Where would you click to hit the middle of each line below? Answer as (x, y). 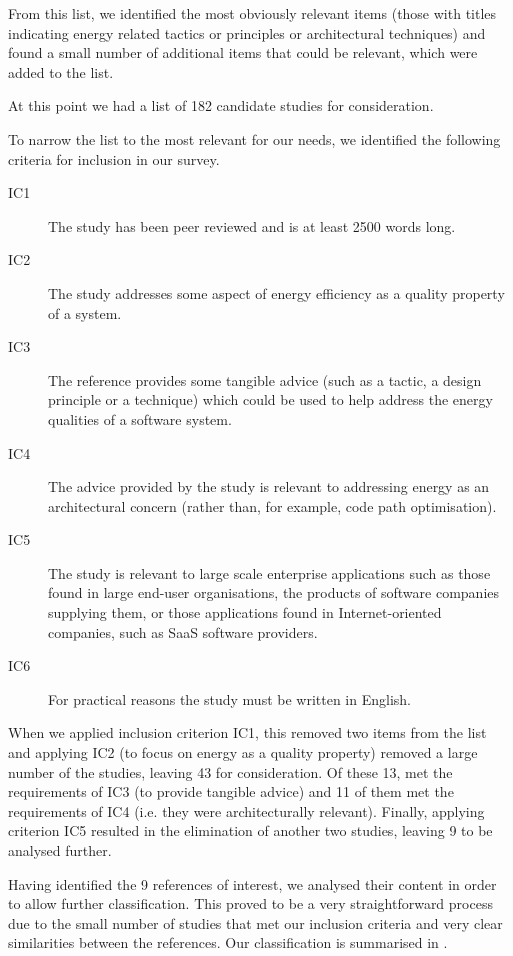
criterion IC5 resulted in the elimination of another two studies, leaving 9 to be (250, 830)
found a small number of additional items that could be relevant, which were (243, 52)
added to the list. (61, 71)
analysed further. (60, 850)
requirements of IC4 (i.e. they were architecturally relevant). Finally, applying (246, 810)
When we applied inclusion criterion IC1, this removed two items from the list (247, 732)
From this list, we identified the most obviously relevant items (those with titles (252, 13)
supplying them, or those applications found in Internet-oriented (245, 612)
